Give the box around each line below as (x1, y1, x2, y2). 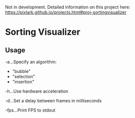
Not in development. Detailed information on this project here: (5, 4, 131, 10)
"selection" (12, 73, 35, 79)
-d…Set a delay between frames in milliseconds (5, 98, 102, 103)
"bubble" (12, 69, 31, 74)
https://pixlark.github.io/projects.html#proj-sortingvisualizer (5, 9, 127, 15)
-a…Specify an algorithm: (5, 59, 57, 65)
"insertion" (12, 79, 34, 85)
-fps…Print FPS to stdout (5, 107, 56, 113)
